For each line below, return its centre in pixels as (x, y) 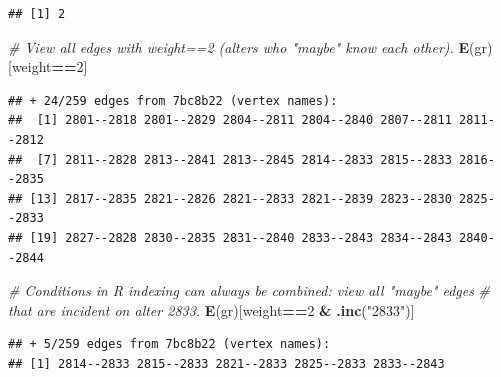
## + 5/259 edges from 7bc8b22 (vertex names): (169, 344)
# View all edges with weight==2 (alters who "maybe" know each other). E (239, 46)
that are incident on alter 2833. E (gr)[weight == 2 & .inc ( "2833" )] (211, 309)
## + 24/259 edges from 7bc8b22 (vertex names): (173, 100)
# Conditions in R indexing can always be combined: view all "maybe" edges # (249, 290)
